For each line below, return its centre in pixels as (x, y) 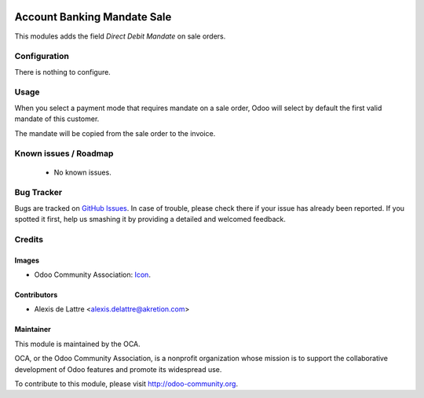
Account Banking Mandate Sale (93, 17)
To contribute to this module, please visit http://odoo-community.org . (126, 383)
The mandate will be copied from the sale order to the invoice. (115, 133)
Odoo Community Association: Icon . (92, 275)
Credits (29, 239)
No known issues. (82, 172)
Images (27, 260)
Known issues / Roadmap (64, 153)
